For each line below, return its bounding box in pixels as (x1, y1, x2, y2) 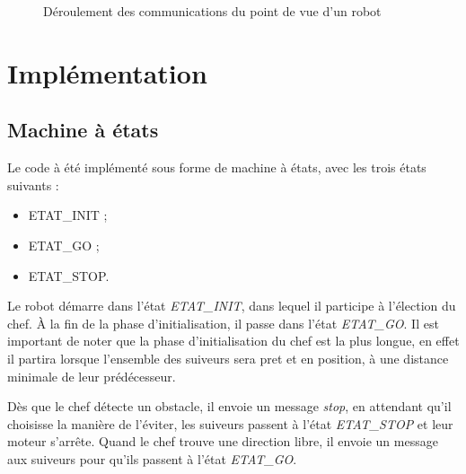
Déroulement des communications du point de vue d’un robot (43, 2, 382, 20)
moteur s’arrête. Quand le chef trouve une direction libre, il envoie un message (7, 432, 438, 451)
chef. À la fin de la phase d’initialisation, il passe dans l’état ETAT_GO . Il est (7, 313, 439, 332)
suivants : (7, 175, 59, 194)
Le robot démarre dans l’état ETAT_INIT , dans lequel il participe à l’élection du (7, 296, 456, 315)
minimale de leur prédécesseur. (7, 366, 176, 385)
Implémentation (7, 54, 207, 91)
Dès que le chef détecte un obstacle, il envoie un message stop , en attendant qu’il (7, 397, 452, 416)
